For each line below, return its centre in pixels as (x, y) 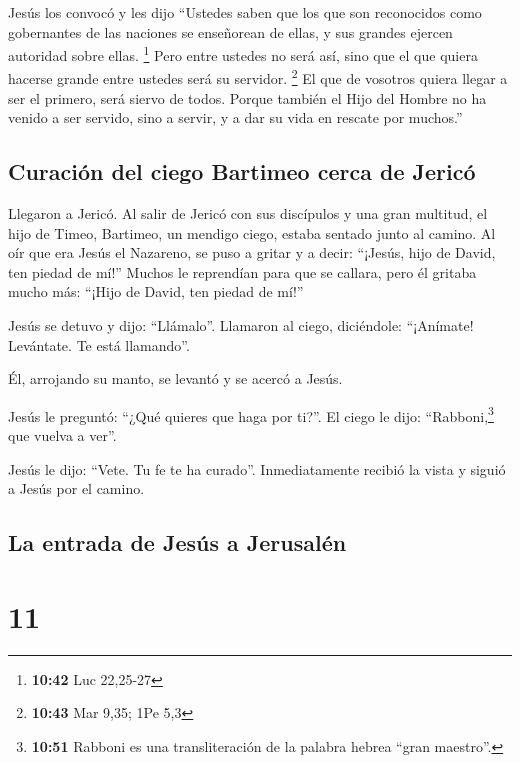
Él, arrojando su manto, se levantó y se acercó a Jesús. (175, 378)
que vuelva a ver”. (62, 435)
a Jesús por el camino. (76, 488)
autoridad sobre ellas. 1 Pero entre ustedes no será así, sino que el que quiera (243, 53)
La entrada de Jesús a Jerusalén (177, 542)
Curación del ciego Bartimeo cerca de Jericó (242, 171)
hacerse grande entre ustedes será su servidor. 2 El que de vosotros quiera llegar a (258, 77)
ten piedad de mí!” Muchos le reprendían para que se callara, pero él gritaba (242, 271)
